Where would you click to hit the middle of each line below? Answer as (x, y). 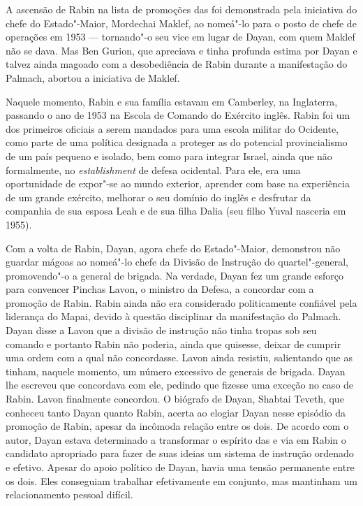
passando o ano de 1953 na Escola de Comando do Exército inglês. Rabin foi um (178, 115)
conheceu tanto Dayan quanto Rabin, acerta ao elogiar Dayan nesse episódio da (176, 412)
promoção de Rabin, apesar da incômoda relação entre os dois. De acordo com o (177, 426)
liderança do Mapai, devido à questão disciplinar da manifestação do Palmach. (173, 316)
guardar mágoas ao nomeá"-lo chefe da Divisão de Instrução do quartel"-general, (177, 262)
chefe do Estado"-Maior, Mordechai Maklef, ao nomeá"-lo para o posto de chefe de (181, 23)
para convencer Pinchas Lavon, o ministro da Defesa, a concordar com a (160, 289)
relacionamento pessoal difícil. (69, 494)
